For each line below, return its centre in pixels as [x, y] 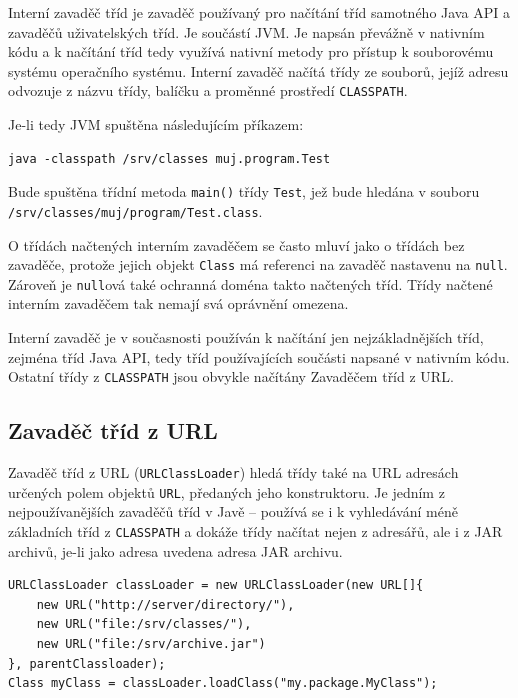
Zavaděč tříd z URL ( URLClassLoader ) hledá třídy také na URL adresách [233, 472]
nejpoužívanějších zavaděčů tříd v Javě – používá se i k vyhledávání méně [233, 511]
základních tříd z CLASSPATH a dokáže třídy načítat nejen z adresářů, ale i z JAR [255, 530]
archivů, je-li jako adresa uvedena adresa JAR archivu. [175, 550]
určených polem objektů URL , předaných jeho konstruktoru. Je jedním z [226, 491]
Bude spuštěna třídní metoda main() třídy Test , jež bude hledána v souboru [244, 191]
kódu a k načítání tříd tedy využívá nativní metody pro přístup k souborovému [251, 51]
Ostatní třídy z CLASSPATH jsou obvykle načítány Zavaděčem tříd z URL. [231, 376]
